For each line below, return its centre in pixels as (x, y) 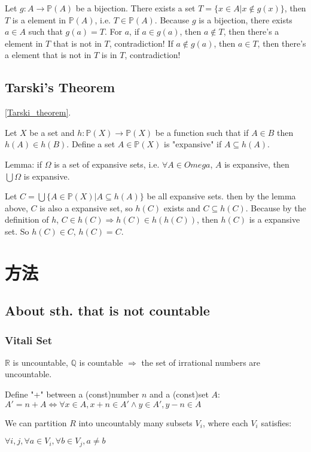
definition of (27, 219)
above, (16, 207)
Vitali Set (28, 340)
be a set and (52, 132)
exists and (182, 207)
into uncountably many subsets (135, 422)
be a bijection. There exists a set (135, 8)
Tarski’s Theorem (60, 87)
